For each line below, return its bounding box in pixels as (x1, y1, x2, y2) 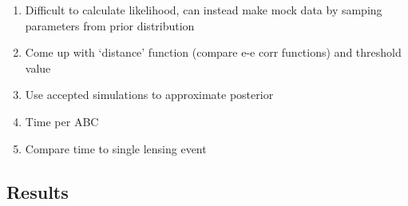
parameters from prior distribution (25, 17, 195, 34)
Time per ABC (25, 113, 99, 129)
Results (6, 179, 69, 204)
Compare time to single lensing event (25, 140, 207, 156)
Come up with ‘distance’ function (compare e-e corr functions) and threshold (25, 44, 402, 61)
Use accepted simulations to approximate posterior (25, 86, 274, 103)
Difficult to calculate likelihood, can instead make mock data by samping (25, 2, 382, 18)
